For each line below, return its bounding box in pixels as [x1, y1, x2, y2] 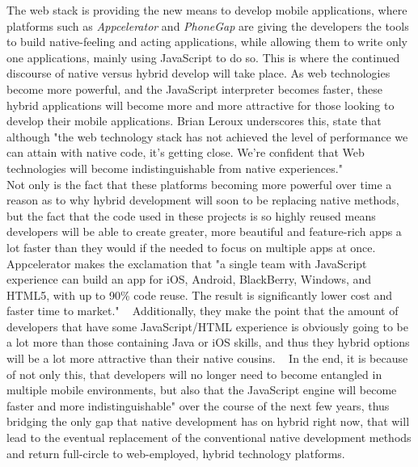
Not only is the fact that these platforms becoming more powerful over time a [6, 175, 392, 192]
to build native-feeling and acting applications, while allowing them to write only [6, 33, 407, 50]
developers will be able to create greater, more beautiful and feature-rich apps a [6, 223, 402, 240]
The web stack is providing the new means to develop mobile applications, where [6, 2, 407, 18]
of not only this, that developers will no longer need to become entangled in [6, 365, 382, 382]
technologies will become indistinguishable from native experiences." [6, 159, 343, 176]
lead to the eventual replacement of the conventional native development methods [6, 429, 412, 446]
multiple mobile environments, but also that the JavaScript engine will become [6, 381, 397, 398]
